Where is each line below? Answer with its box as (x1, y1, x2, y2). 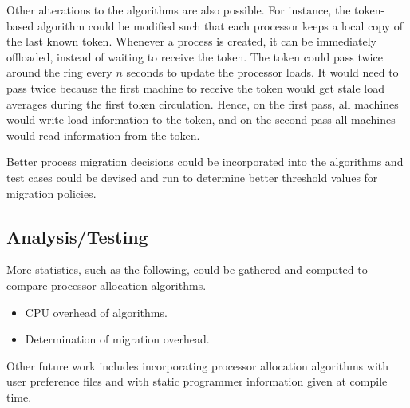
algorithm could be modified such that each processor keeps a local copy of (37, 17, 404, 34)
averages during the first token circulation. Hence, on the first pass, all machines (6, 95, 399, 112)
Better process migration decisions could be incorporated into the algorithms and (6, 153, 404, 170)
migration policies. (6, 184, 97, 201)
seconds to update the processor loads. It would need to (126, 64, 399, 81)
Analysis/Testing (6, 224, 148, 248)
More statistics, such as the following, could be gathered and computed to (6, 261, 368, 278)
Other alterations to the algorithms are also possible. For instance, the (6, 2, 351, 18)
